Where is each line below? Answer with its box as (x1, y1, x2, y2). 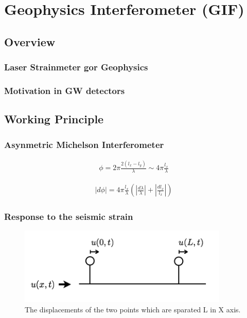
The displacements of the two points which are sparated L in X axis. (25, 304, 241, 314)
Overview (4, 33, 56, 49)
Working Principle (4, 111, 104, 127)
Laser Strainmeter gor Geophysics (4, 61, 148, 73)
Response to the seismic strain (4, 210, 133, 222)
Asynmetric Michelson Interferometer (4, 138, 164, 151)
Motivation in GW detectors (4, 84, 125, 97)
